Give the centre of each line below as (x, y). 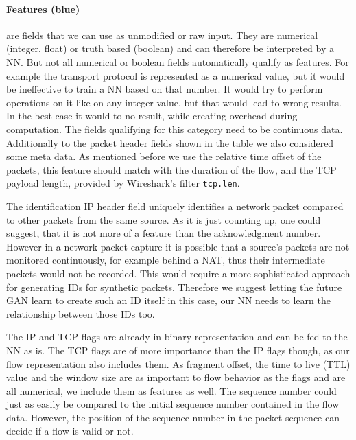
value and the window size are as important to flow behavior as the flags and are (176, 377)
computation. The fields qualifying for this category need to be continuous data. (175, 129)
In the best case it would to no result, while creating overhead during (152, 116)
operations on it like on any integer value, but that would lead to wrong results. (174, 102)
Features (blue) (43, 9)
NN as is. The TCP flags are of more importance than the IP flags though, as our (178, 350)
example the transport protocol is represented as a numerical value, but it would (176, 75)
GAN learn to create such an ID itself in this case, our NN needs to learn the (168, 300)
